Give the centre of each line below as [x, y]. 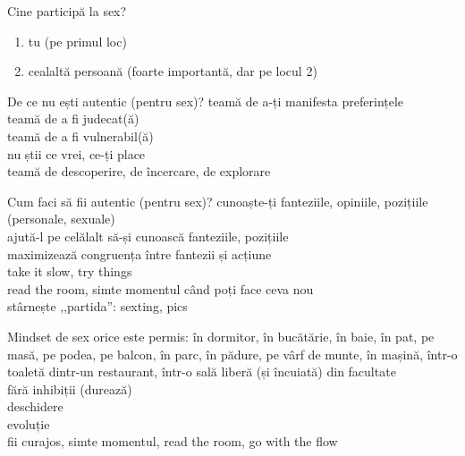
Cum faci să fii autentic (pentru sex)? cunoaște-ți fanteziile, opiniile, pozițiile [218, 201]
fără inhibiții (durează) [70, 388]
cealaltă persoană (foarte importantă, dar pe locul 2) [173, 71]
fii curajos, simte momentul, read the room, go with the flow [173, 441]
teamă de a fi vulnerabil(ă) [80, 135]
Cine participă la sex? [67, 11]
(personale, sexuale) [61, 219]
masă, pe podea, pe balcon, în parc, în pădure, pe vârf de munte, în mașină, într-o [232, 354]
